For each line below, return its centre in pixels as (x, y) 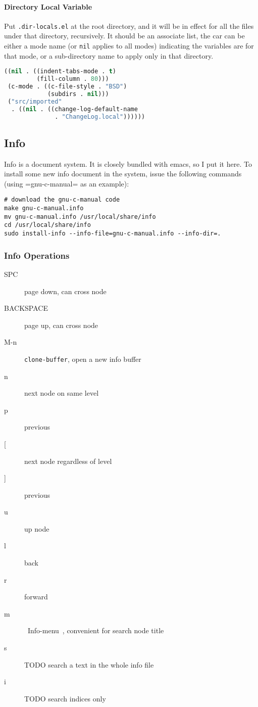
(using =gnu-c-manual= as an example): (67, 183)
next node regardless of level (68, 461)
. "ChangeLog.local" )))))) (100, 116)
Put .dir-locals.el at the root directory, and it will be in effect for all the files (129, 26)
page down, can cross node (65, 291)
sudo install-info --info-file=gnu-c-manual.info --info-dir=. (113, 234)
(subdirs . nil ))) (78, 94)
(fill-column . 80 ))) (73, 79)
